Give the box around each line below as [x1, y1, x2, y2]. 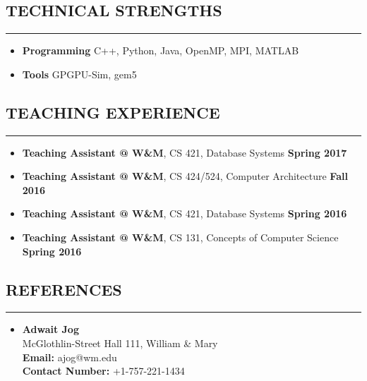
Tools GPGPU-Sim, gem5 [22, 66, 137, 81]
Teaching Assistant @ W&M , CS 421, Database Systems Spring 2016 [22, 206, 347, 221]
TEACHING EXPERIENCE [6, 101, 220, 123]
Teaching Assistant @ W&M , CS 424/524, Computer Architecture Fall [22, 169, 348, 183]
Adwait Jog [22, 322, 79, 337]
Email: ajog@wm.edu [22, 349, 117, 364]
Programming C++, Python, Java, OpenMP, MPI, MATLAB [22, 43, 299, 58]
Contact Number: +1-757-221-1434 [22, 363, 185, 378]
